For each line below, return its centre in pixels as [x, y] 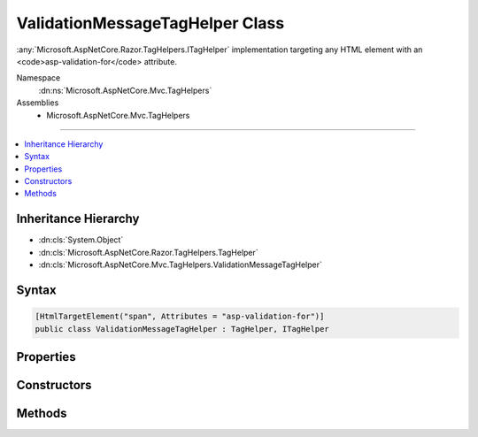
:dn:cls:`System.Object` [81, 240]
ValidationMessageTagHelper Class [150, 23]
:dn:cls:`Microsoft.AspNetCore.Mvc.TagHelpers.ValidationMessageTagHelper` [180, 264]
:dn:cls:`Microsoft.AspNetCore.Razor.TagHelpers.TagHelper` [148, 252]
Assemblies [38, 103]
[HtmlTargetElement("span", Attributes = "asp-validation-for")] [180, 317]
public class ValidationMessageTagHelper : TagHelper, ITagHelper [182, 329]
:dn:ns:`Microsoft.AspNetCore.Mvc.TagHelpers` [125, 90]
